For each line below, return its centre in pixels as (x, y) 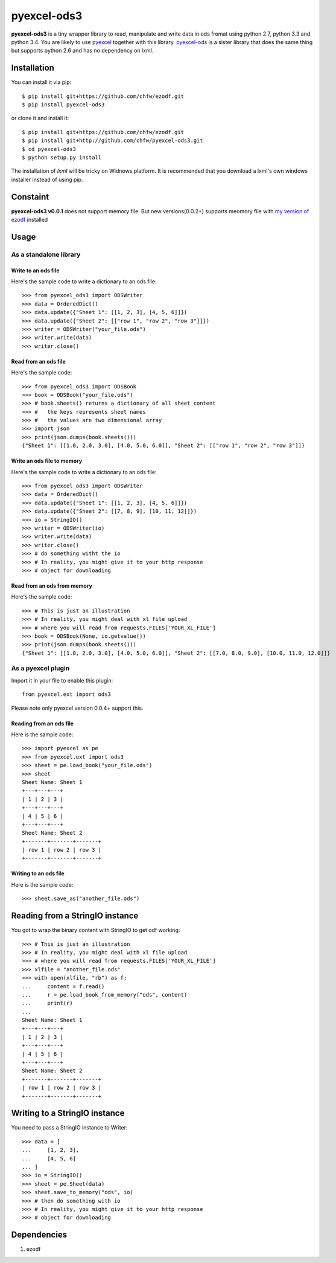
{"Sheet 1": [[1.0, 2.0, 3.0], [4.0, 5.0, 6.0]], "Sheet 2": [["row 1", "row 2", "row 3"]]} (163, 446)
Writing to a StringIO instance (68, 1114)
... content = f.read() (63, 986)
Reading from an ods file (43, 723)
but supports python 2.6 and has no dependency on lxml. (82, 51)
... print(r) (47, 1003)
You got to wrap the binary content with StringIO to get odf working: (96, 930)
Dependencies (39, 1235)
